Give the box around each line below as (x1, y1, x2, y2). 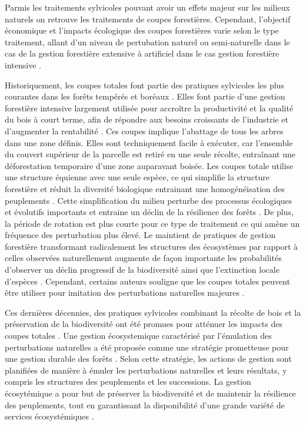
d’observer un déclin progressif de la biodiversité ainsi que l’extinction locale (5, 263, 280, 276)
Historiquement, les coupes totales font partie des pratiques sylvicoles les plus (5, 78, 284, 91)
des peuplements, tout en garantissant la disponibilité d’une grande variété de (5, 398, 285, 411)
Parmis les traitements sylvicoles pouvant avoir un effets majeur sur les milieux (5, 1, 290, 13)
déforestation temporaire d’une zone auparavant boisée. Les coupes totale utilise (5, 159, 294, 171)
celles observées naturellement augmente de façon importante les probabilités (5, 252, 282, 264)
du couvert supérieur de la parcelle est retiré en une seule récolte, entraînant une (5, 148, 296, 160)
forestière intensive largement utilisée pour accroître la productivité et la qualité (5, 101, 294, 114)
